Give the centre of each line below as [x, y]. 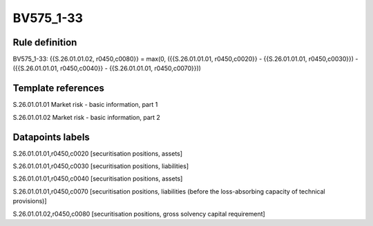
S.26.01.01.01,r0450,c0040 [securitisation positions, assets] [98, 178]
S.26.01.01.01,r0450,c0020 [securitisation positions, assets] [98, 153]
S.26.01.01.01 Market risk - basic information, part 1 [85, 105]
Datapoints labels [51, 137]
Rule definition [45, 42]
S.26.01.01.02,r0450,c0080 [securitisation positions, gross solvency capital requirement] [139, 214]
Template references [59, 89]
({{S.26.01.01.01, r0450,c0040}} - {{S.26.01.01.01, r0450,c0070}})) [107, 68]
